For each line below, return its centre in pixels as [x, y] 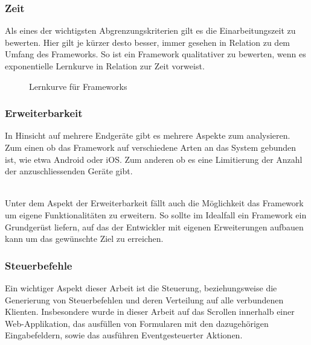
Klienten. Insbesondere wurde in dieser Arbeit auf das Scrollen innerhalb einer [150, 312]
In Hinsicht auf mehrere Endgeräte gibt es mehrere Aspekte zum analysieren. [148, 135]
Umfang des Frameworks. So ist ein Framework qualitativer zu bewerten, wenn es [155, 54]
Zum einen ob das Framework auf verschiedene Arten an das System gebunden [151, 147]
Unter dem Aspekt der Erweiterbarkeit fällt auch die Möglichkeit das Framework [154, 203]
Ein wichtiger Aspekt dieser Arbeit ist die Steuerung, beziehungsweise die [141, 287]
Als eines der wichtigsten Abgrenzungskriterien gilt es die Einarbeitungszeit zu [150, 30]
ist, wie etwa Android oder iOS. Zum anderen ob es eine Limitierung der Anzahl [154, 159]
